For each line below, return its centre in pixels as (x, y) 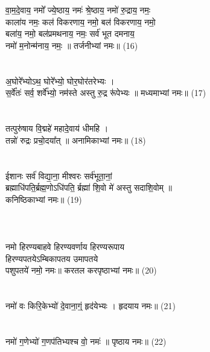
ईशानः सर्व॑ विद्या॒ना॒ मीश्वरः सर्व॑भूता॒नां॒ (59, 175)
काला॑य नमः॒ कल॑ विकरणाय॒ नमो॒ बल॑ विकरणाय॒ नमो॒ (81, 21)
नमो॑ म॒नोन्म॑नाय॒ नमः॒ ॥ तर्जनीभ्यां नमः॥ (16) (72, 45)
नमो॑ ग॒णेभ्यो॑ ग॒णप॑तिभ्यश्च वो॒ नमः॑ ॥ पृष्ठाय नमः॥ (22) (86, 341)
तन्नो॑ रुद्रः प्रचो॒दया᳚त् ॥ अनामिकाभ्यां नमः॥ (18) (76, 140)
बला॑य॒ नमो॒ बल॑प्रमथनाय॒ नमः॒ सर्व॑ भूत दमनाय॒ (70, 34)
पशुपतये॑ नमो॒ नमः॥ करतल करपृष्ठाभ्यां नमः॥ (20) (81, 270)
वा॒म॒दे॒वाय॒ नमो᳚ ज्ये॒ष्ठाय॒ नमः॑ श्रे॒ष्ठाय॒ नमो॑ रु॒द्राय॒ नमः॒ (78, 10)
